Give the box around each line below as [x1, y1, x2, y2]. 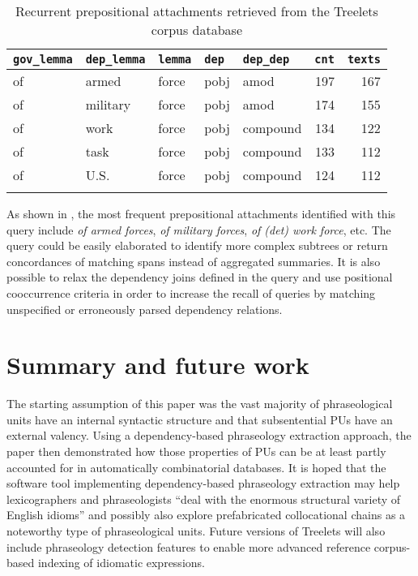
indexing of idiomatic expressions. [37, 554, 205, 571]
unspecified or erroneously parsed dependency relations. [6, 300, 283, 317]
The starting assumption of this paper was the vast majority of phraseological [6, 395, 393, 412]
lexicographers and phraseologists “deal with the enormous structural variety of [6, 490, 401, 507]
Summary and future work [6, 348, 309, 381]
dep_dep [242, 53, 290, 66]
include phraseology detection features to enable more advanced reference [6, 538, 371, 555]
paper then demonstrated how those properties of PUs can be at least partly [6, 443, 386, 460]
